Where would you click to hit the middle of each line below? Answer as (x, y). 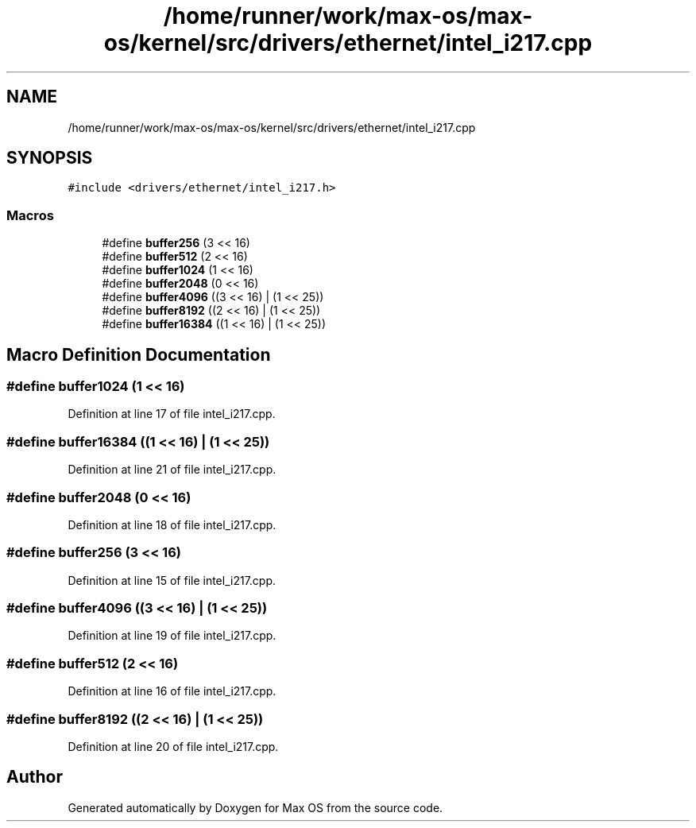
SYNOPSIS (50, 158)
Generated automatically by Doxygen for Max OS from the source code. (255, 807)
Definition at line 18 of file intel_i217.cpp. (172, 524)
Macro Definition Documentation (139, 354)
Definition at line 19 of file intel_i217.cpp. (172, 636)
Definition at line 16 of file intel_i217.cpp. (172, 691)
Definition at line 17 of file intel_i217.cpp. (172, 414)
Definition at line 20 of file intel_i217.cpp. (173, 746)
